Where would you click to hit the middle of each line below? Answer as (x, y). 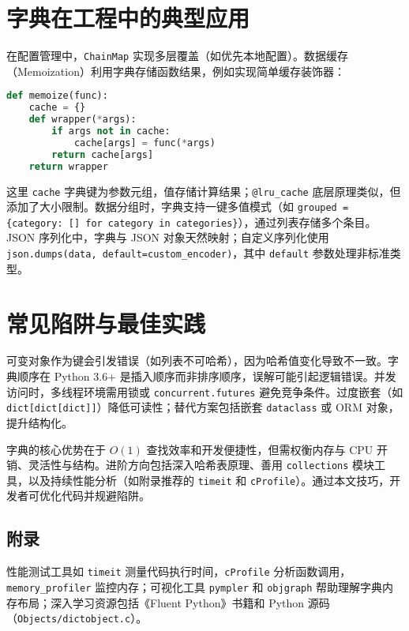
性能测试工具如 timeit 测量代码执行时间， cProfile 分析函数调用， (179, 571)
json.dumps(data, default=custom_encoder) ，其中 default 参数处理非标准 (198, 253)
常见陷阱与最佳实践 (106, 323)
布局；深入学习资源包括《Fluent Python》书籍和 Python (161, 602)
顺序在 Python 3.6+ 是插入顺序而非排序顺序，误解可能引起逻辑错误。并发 (206, 376)
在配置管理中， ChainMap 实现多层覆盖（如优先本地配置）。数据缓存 (177, 56)
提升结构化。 (39, 422)
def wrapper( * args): (83, 120)
